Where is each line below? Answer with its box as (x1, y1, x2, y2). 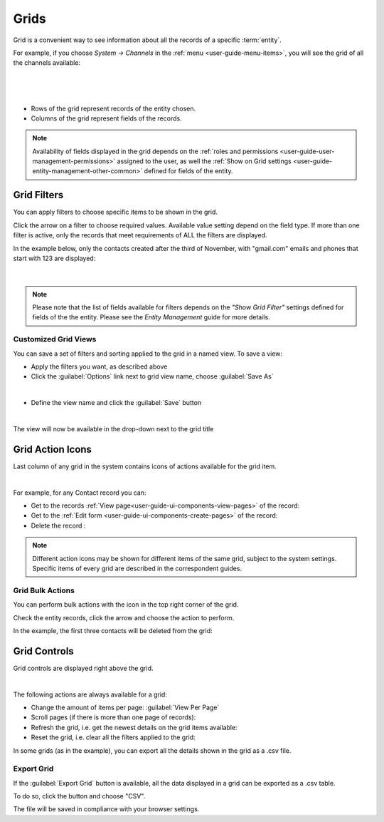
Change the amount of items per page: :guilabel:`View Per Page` (31, 703, 220, 711)
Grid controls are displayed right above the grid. (13, 664, 154, 672)
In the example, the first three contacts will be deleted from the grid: (13, 626, 213, 635)
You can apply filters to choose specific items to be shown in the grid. (13, 207, 218, 217)
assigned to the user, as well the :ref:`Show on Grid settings (117, 157, 292, 165)
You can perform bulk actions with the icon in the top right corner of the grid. (13, 600, 239, 609)
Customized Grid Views (13, 334, 97, 344)
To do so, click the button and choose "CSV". (13, 792, 146, 801)
